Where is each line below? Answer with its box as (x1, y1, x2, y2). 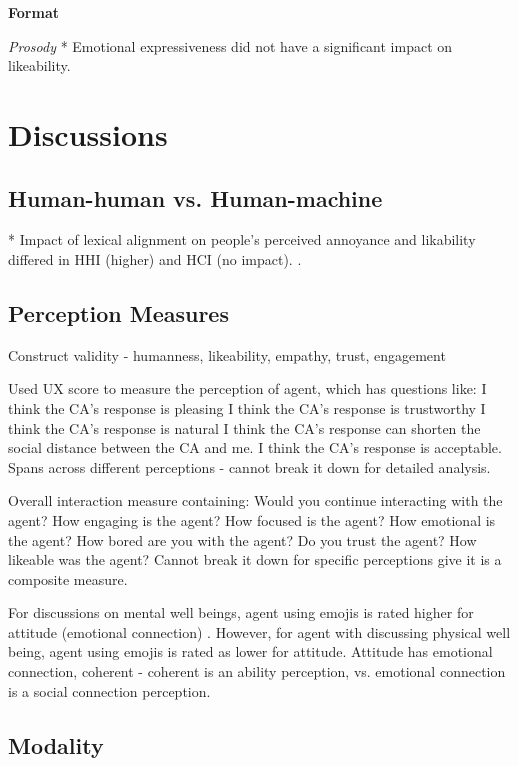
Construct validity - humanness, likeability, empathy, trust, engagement (8, 344, 446, 365)
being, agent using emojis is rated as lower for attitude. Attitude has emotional (8, 641, 493, 662)
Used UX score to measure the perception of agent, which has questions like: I (8, 378, 487, 399)
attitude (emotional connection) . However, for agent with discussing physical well (8, 621, 511, 642)
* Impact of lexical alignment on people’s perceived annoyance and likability (8, 229, 476, 250)
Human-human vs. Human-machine (8, 182, 383, 213)
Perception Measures (8, 297, 229, 328)
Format (8, 2, 59, 22)
